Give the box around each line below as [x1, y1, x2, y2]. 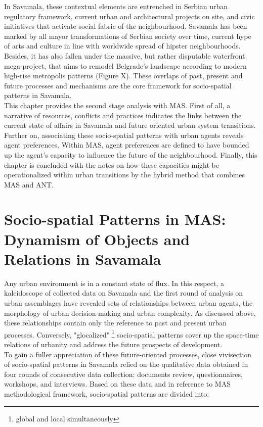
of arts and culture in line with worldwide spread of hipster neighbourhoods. [4, 40, 241, 51]
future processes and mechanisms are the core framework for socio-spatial [4, 80, 232, 90]
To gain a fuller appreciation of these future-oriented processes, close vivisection [4, 349, 252, 359]
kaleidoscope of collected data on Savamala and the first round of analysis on [4, 288, 243, 298]
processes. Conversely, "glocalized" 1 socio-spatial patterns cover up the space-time [4, 327, 259, 340]
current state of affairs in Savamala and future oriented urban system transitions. [4, 120, 256, 130]
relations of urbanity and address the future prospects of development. [4, 339, 223, 349]
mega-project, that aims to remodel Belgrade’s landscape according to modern [4, 60, 247, 71]
